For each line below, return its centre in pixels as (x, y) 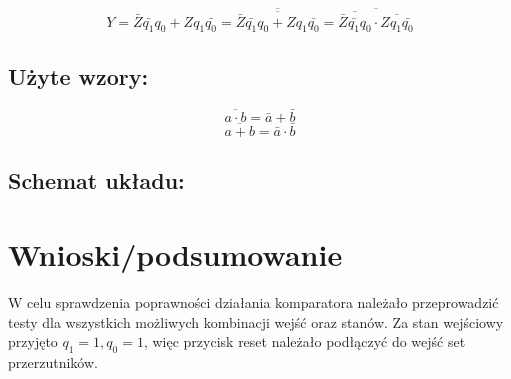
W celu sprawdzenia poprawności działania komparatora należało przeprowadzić (253, 302)
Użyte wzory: (78, 75)
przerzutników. (53, 361)
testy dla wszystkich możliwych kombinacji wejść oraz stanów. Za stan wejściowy (256, 321)
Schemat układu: (96, 180)
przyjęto (33, 341)
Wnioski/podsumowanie (175, 254)
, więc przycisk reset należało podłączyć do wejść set (304, 341)
